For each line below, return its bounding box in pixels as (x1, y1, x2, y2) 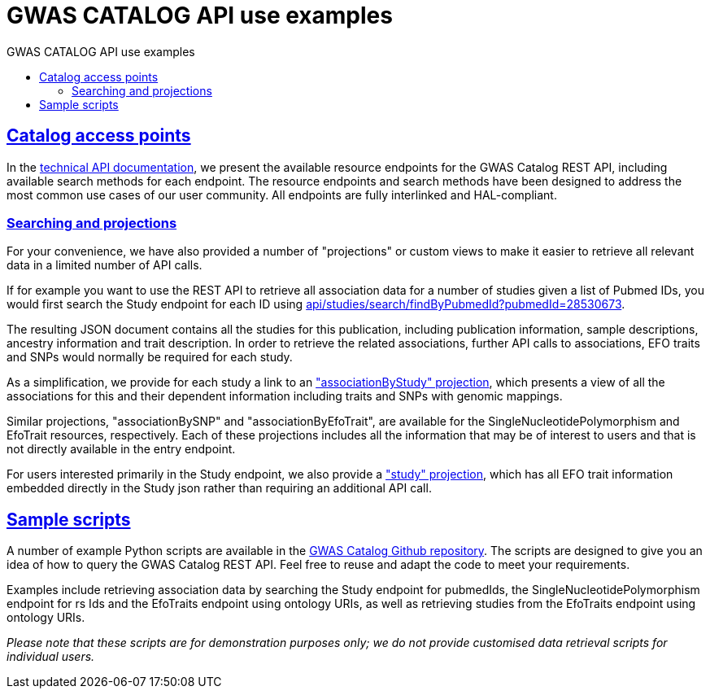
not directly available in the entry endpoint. (7, 442, 236, 457)
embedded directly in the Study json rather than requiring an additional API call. (7, 481, 432, 496)
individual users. (7, 649, 95, 664)
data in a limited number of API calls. (7, 258, 203, 273)
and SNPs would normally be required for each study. (7, 350, 293, 365)
